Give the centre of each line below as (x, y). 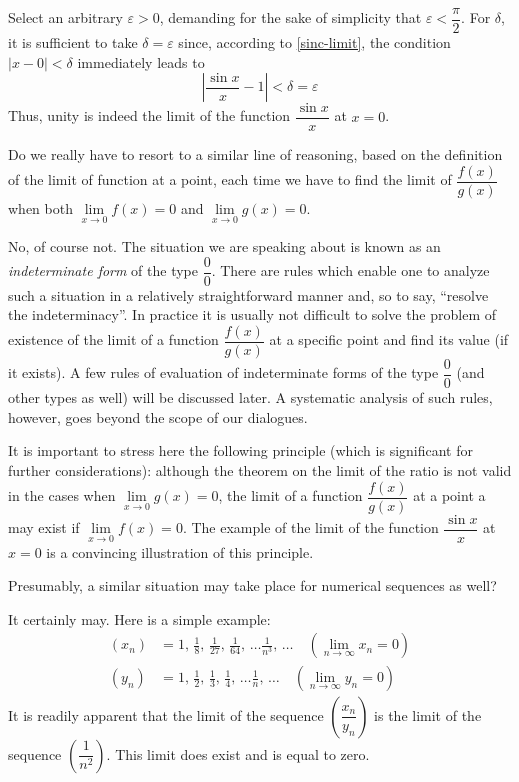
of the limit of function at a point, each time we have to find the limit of (230, 179)
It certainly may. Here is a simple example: (139, 618)
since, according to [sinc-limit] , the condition (314, 42)
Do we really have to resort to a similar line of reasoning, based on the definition (255, 154)
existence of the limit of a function (113, 339)
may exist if (44, 527)
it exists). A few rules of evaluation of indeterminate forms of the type (223, 372)
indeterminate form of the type (103, 270)
